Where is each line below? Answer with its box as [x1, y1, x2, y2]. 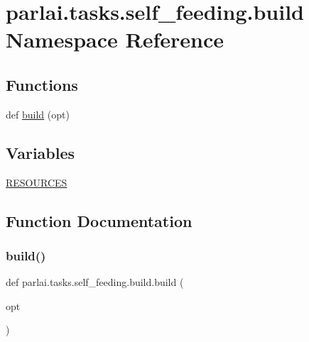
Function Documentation [6, 209, 193, 231]
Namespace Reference [6, 25, 224, 54]
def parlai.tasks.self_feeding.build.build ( [6, 275, 184, 289]
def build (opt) [6, 106, 70, 121]
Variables [6, 141, 75, 163]
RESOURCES [6, 175, 67, 189]
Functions [6, 73, 78, 95]
